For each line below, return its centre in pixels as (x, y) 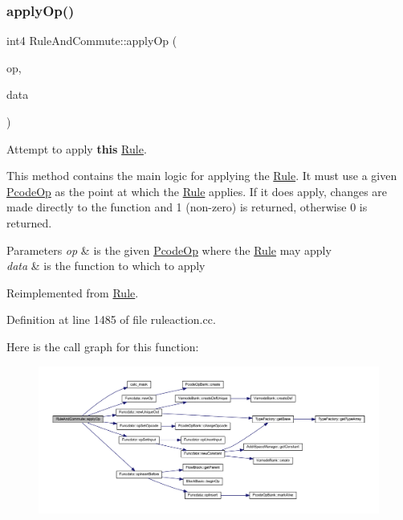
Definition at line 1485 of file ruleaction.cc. (111, 319)
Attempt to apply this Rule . (77, 148)
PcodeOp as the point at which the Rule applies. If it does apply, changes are (197, 191)
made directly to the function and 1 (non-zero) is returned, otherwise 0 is (187, 207)
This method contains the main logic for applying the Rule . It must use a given (202, 176)
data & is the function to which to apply (106, 266)
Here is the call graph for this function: (103, 346)
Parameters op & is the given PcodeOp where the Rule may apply (169, 250)
